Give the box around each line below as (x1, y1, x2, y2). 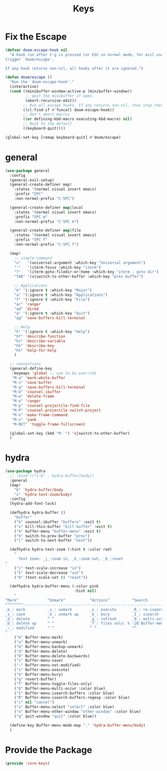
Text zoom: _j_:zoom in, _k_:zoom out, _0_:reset (18, 556, 123, 561)
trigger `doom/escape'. (5, 57, 55, 62)
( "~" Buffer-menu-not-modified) (14, 663, 81, 668)
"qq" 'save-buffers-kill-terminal (14, 315, 85, 321)
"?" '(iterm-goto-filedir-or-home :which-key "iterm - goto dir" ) (14, 269, 159, 274)
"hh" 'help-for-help (14, 348, 57, 353)
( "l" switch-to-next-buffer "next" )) (14, 538, 92, 543)
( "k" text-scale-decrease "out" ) (14, 570, 83, 575)
